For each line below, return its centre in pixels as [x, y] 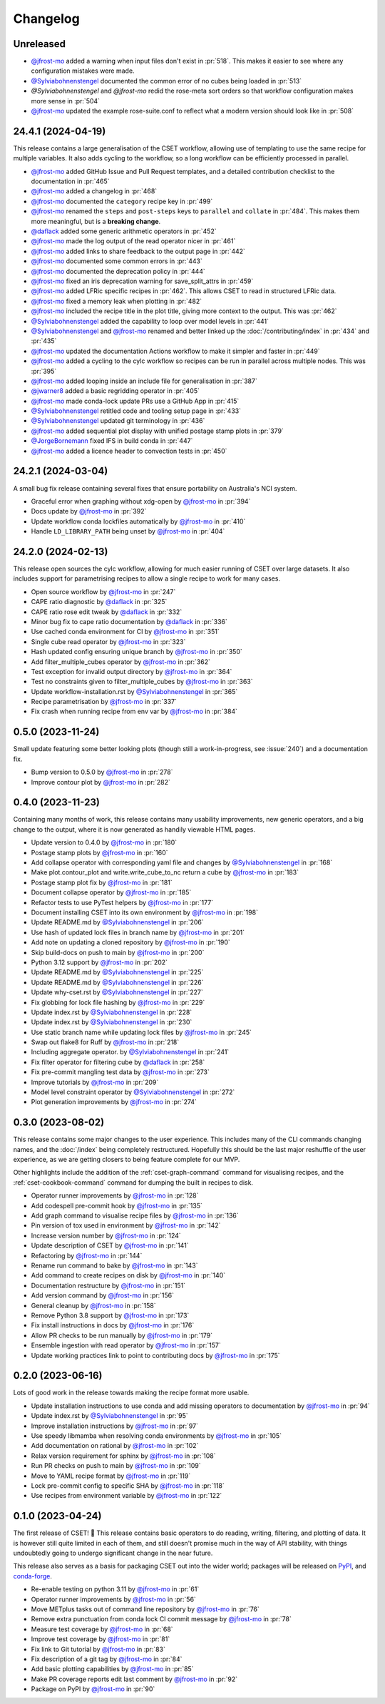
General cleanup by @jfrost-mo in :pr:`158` [93, 1305]
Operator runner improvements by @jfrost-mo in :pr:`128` [115, 1195]
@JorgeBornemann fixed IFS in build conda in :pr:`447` [112, 441]
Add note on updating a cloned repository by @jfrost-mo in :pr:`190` [131, 942]
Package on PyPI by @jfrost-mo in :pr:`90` [93, 1689]
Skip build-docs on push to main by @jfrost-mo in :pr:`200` [118, 952]
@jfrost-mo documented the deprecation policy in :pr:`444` [118, 271]
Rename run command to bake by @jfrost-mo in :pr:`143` [114, 1265]
